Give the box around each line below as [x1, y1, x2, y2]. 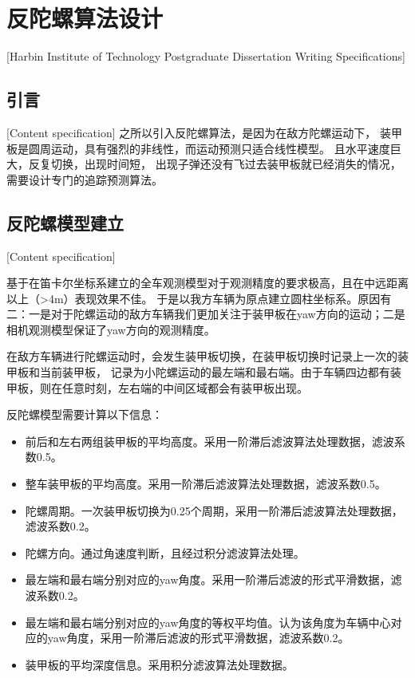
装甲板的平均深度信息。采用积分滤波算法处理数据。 [25, 656, 294, 672]
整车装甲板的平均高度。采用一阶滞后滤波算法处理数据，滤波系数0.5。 [25, 475, 386, 492]
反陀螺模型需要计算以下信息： [6, 406, 163, 423]
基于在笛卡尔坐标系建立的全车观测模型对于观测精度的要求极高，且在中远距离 [6, 274, 409, 291]
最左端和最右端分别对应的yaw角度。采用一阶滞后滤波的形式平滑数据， [25, 571, 391, 588]
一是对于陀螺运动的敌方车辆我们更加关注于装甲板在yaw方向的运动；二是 [28, 305, 405, 322]
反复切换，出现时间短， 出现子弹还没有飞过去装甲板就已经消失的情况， [28, 156, 401, 172]
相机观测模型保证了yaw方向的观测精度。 [6, 321, 215, 337]
